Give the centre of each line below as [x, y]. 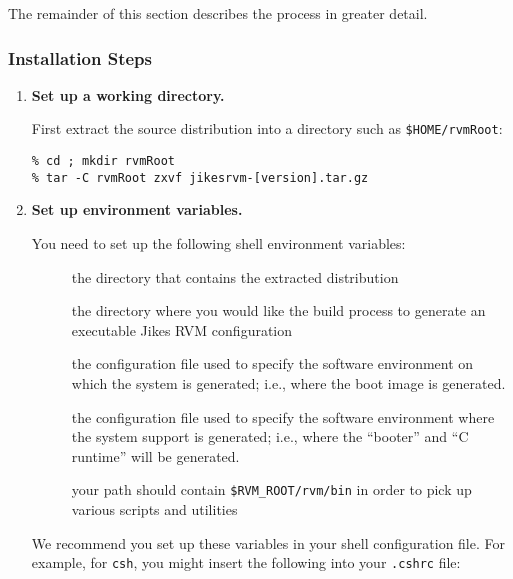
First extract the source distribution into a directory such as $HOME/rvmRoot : [267, 128]
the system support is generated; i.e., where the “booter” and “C [270, 436]
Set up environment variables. [137, 209]
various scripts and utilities [154, 508]
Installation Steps [80, 57]
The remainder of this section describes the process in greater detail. [218, 13]
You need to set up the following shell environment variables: [218, 242]
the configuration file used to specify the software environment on [272, 363]
